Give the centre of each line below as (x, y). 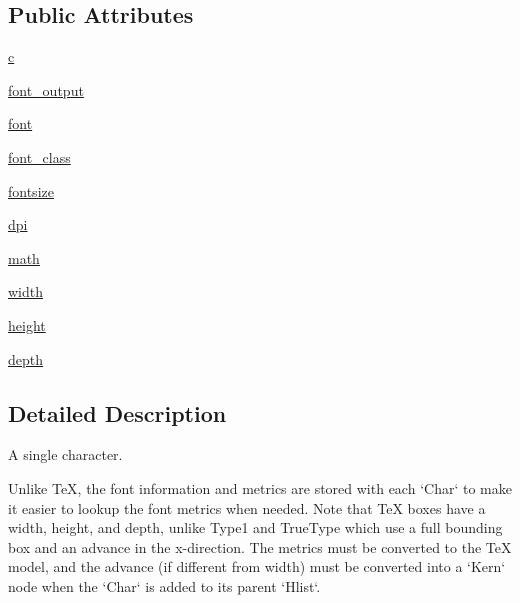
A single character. (65, 454)
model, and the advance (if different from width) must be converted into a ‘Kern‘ (257, 566)
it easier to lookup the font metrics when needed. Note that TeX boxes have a (247, 507)
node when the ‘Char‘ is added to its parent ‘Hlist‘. (164, 585)
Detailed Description (117, 412)
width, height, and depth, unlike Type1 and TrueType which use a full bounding (255, 527)
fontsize (31, 190)
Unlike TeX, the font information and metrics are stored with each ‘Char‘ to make (260, 487)
